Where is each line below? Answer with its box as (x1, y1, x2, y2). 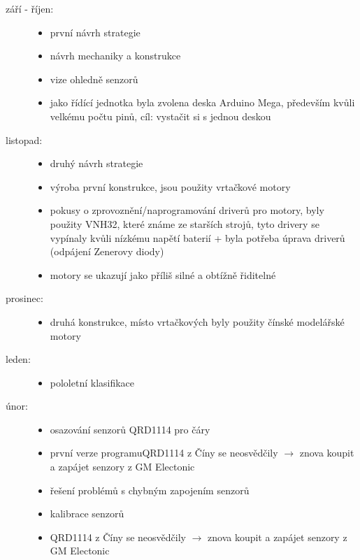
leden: (6, 352, 31, 366)
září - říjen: (6, 1, 54, 15)
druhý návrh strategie (50, 156, 143, 171)
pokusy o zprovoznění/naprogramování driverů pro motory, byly (50, 203, 324, 217)
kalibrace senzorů (50, 506, 124, 521)
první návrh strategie (50, 24, 141, 39)
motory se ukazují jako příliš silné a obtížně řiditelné (50, 267, 276, 282)
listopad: (6, 132, 43, 147)
